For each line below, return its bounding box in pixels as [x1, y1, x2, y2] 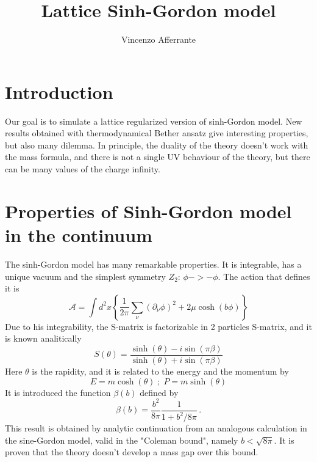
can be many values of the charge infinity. [5, 163, 160, 175]
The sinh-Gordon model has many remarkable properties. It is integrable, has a [5, 257, 302, 270]
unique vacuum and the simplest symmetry [5, 269, 166, 282]
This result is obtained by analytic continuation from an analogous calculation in [5, 422, 307, 435]
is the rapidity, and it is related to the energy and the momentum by [32, 364, 289, 377]
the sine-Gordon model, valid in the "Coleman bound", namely [5, 433, 238, 446]
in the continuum [5, 222, 152, 247]
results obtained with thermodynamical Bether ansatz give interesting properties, [5, 127, 308, 139]
